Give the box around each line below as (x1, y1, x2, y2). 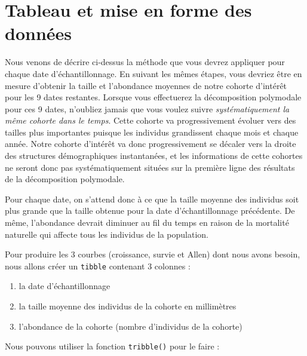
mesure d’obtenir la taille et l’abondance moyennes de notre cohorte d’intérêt (5, 79, 287, 91)
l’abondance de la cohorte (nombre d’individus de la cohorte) (19, 320, 242, 332)
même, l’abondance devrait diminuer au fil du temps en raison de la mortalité (5, 216, 289, 229)
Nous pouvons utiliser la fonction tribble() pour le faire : (5, 340, 220, 352)
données (5, 21, 72, 45)
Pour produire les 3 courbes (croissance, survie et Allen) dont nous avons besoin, (5, 248, 300, 260)
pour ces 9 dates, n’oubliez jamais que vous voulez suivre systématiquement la (5, 102, 290, 115)
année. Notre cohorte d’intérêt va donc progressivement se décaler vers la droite (5, 137, 296, 150)
